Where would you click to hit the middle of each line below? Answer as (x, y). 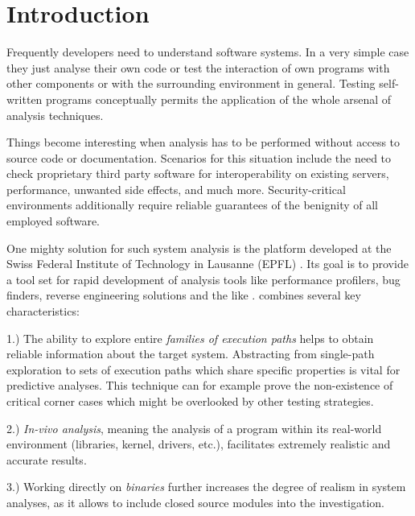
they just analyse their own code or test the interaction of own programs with (198, 67)
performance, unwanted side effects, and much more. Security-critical (176, 189)
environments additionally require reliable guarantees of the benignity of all (193, 205)
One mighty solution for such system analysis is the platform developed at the (199, 248)
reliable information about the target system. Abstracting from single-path (191, 354)
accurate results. (47, 459)
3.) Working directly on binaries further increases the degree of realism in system (206, 487)
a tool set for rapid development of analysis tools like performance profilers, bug (203, 279)
